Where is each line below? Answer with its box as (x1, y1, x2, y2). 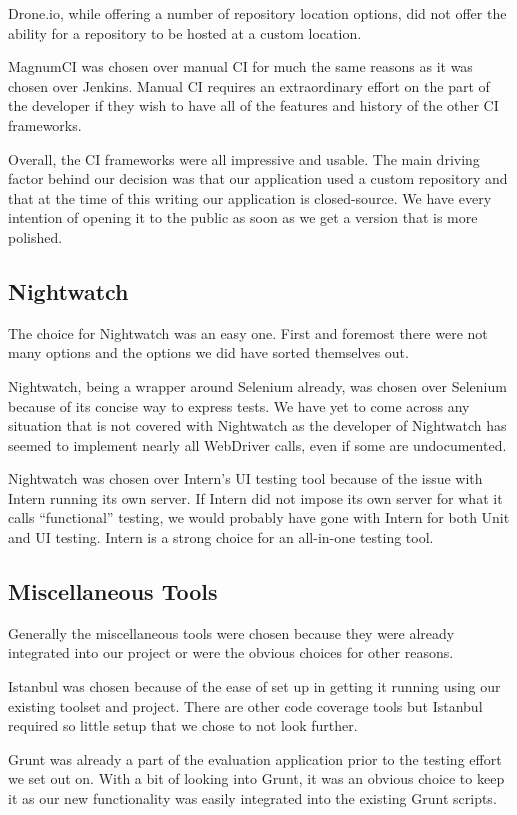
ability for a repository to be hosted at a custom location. (8, 22, 362, 43)
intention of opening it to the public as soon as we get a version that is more (8, 207, 478, 228)
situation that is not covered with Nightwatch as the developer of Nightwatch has (8, 415, 507, 436)
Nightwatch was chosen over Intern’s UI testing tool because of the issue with (8, 468, 483, 489)
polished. (8, 226, 63, 247)
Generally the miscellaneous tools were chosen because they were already (8, 622, 455, 643)
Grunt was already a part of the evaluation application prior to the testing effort (8, 748, 502, 769)
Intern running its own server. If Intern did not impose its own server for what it (8, 487, 503, 508)
